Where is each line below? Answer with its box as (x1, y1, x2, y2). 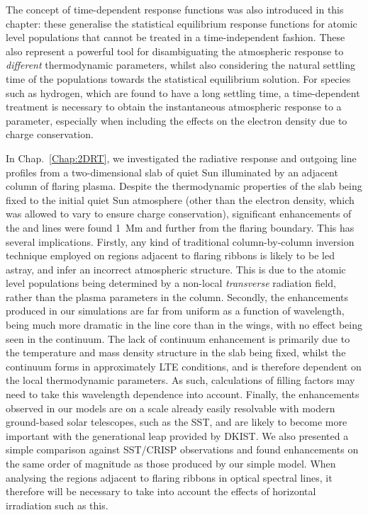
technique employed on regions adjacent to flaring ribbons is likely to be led (6, 248, 335, 263)
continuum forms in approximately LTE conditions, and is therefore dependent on (6, 358, 362, 373)
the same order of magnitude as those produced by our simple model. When (6, 456, 336, 470)
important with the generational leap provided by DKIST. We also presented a (6, 428, 349, 443)
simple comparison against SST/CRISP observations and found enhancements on (6, 442, 359, 457)
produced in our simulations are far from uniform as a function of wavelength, (6, 303, 345, 318)
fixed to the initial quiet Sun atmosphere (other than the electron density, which (6, 192, 355, 207)
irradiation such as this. (6, 497, 108, 512)
